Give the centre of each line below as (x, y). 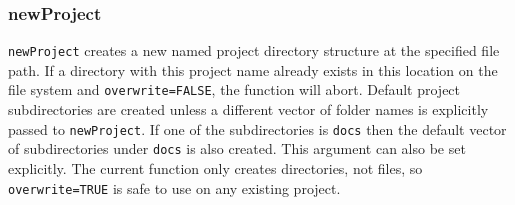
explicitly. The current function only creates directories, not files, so (215, 168)
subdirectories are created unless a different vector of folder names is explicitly (248, 109)
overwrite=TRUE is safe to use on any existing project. (174, 187)
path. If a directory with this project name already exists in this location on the (253, 69)
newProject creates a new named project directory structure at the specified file (254, 50)
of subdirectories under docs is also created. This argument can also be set (237, 148)
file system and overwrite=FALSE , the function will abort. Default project (234, 89)
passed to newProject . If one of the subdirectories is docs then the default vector (257, 128)
